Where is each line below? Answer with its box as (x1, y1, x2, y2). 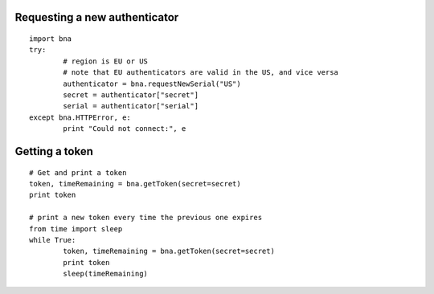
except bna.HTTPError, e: (29, 112, 132, 122)
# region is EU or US (63, 56, 149, 66)
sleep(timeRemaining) (63, 269, 149, 279)
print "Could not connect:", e (63, 125, 186, 133)
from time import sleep (29, 224, 123, 233)
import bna (29, 35, 72, 43)
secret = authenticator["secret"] (63, 90, 199, 100)
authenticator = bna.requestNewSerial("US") (63, 79, 241, 88)
